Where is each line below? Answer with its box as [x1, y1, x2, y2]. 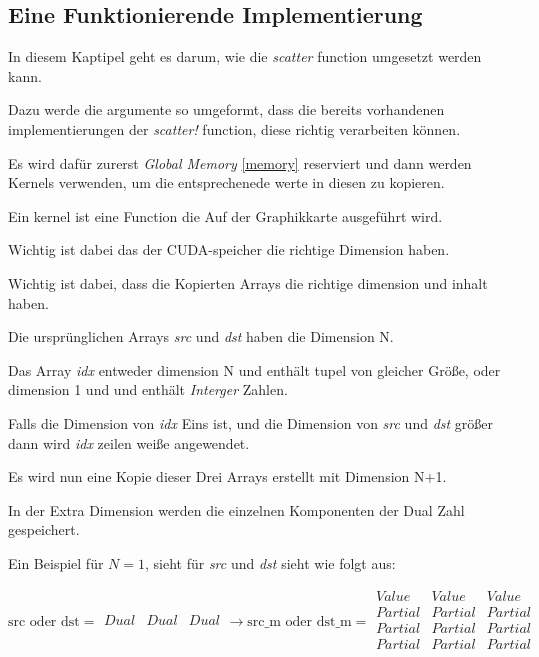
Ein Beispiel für [8, 552, 104, 573]
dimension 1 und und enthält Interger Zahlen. [8, 379, 288, 400]
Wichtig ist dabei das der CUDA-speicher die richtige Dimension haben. [8, 239, 450, 260]
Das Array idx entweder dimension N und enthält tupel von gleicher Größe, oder [8, 359, 501, 380]
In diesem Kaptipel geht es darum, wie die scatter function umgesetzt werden [8, 46, 482, 67]
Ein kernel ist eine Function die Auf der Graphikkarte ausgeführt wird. [8, 205, 443, 226]
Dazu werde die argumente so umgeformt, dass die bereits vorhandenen [8, 99, 445, 120]
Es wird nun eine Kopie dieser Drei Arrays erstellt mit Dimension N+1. [8, 466, 447, 487]
